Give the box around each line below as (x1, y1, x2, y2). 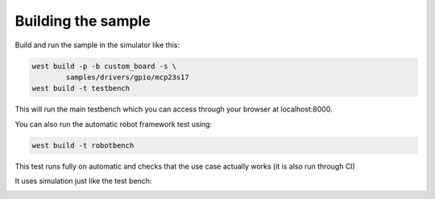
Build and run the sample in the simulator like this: (14, 40, 180, 50)
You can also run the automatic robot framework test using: (14, 119, 213, 128)
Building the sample (14, 12, 151, 30)
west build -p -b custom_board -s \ (31, 61, 177, 71)
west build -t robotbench (31, 140, 135, 150)
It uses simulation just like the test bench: (14, 177, 152, 186)
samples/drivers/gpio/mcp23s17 (65, 72, 189, 82)
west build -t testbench (31, 84, 130, 93)
